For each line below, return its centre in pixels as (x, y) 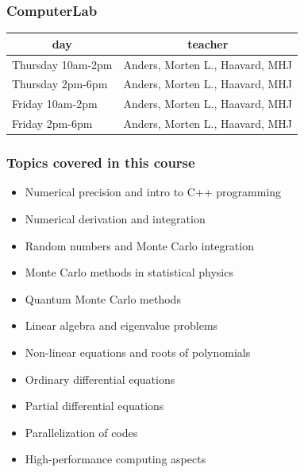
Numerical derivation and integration (115, 219)
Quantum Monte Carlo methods (103, 298)
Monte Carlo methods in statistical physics (129, 272)
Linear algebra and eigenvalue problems (121, 325)
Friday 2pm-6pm (52, 124)
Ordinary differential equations (100, 379)
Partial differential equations (94, 406)
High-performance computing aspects (115, 459)
